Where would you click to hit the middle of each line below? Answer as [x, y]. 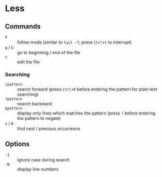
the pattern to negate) [39, 118]
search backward [34, 104]
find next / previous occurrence [49, 129]
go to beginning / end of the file [49, 52]
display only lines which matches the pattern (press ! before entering [86, 113]
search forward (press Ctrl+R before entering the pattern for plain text [87, 89]
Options [17, 144]
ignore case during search [43, 160]
